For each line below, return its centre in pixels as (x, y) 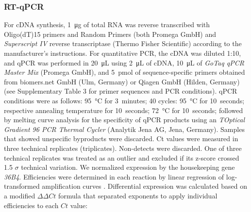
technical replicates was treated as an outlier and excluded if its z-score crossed (122, 157)
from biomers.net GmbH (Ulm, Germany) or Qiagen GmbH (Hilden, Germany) (122, 81)
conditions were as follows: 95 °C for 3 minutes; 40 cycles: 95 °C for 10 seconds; (124, 100)
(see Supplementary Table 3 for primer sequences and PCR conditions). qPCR (121, 91)
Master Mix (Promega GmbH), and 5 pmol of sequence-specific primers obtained (125, 72)
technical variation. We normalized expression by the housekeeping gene (128, 167)
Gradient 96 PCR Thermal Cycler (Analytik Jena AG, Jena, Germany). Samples (124, 129)
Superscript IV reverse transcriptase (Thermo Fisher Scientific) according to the (123, 43)
